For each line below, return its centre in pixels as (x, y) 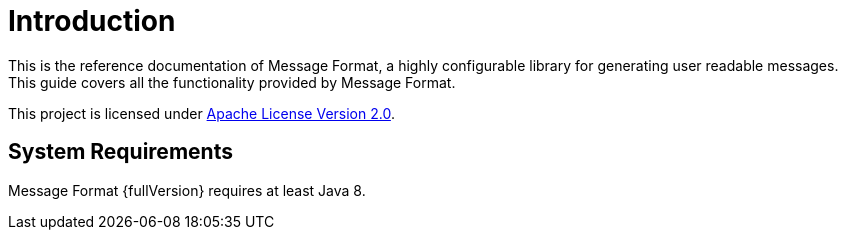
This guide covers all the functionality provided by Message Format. (232, 82)
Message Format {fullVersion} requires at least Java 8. (187, 190)
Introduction (92, 21)
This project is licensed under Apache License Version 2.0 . (201, 113)
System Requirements (120, 152)
